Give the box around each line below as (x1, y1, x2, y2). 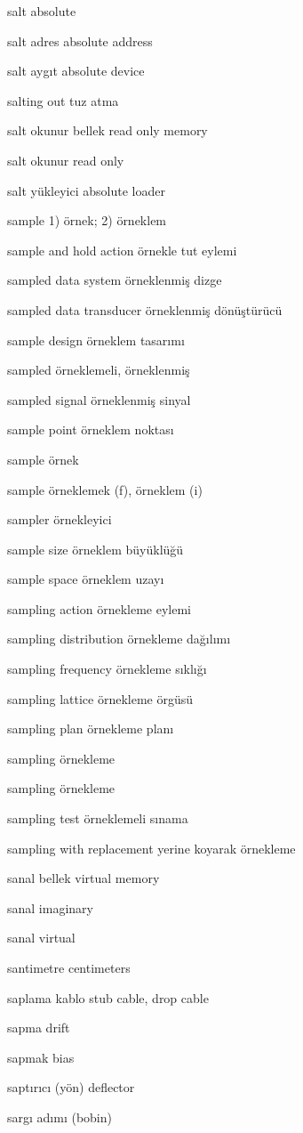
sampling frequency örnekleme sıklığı (7, 660, 207, 678)
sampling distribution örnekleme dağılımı (7, 629, 231, 648)
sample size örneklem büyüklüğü (7, 539, 184, 558)
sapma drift (7, 1018, 70, 1037)
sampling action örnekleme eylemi (7, 599, 191, 618)
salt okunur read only (7, 150, 124, 169)
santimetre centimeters (7, 959, 131, 976)
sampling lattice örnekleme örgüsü (7, 689, 194, 708)
